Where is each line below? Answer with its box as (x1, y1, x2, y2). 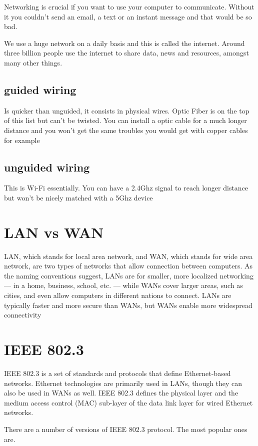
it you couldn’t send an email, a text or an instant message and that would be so (4, 11, 252, 21)
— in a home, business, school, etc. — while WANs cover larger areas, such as (4, 280, 243, 290)
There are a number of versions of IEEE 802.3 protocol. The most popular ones (4, 423, 247, 434)
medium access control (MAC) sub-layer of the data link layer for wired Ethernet (4, 397, 253, 407)
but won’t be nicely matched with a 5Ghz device (4, 192, 153, 202)
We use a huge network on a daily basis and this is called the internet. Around (4, 37, 245, 48)
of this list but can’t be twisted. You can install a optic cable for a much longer (4, 115, 247, 125)
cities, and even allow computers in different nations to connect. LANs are (4, 290, 231, 300)
